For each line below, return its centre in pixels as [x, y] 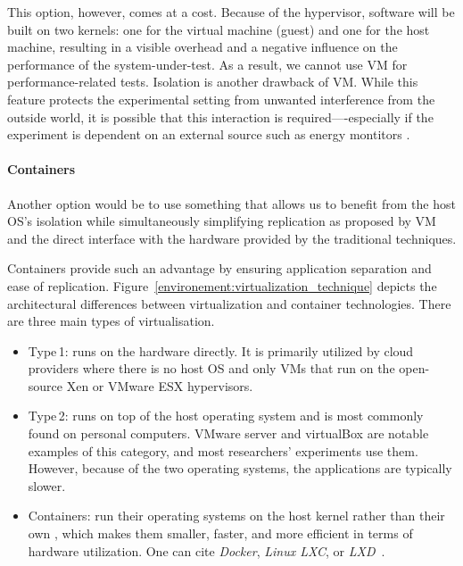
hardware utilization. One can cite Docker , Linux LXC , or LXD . [207, 550]
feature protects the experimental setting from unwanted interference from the [221, 99]
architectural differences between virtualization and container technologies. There [229, 303]
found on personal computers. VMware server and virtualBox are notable [228, 433]
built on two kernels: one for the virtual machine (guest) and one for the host [219, 29]
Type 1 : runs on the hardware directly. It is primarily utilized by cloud [221, 350]
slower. [47, 485]
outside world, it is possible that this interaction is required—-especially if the [220, 117]
